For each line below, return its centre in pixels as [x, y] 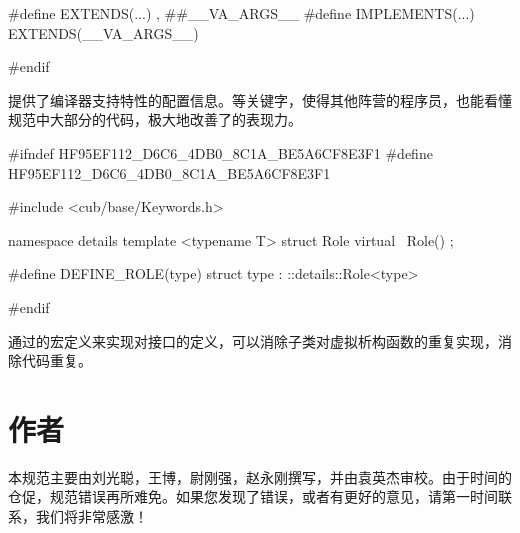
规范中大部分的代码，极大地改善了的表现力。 [155, 119]
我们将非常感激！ [91, 516]
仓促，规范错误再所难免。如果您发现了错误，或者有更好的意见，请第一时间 [253, 496]
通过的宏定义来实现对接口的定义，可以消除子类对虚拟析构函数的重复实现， [253, 340]
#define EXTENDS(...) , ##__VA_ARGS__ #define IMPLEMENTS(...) [241, 13]
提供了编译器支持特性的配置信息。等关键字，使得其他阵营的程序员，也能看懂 [260, 99]
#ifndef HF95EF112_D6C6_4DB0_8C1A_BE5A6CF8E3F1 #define [220, 152]
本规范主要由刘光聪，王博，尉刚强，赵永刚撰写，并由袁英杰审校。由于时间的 [260, 476]
